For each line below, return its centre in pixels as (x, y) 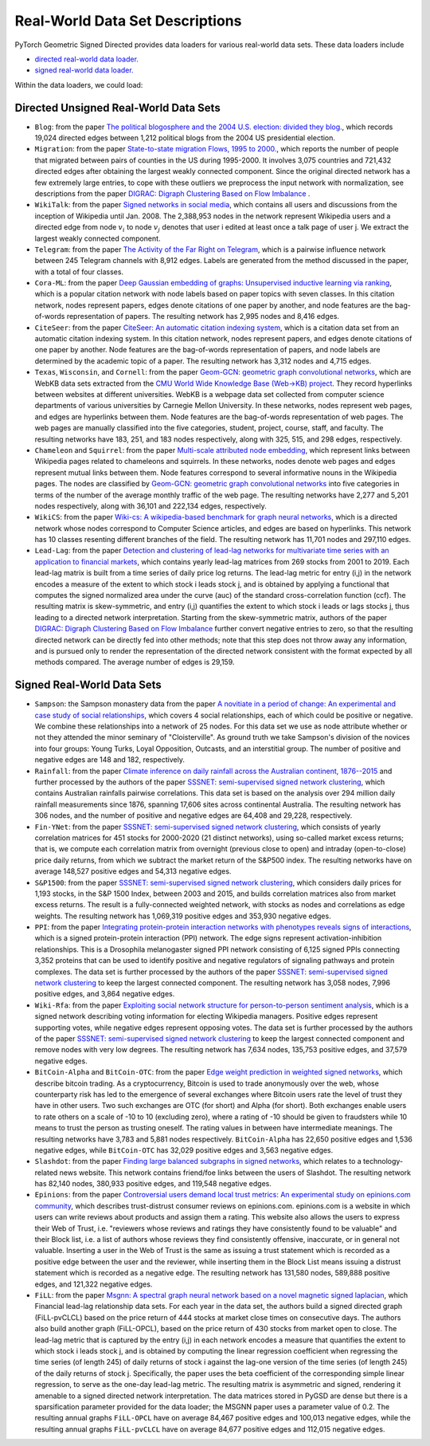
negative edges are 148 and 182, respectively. (109, 760)
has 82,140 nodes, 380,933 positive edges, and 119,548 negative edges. (153, 1184)
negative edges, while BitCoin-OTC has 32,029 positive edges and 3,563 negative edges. (184, 1150)
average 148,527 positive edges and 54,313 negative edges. (133, 871)
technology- (383, 1161)
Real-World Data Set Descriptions (128, 21)
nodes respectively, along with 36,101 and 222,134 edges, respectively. (150, 505)
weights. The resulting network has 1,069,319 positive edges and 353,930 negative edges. (183, 916)
